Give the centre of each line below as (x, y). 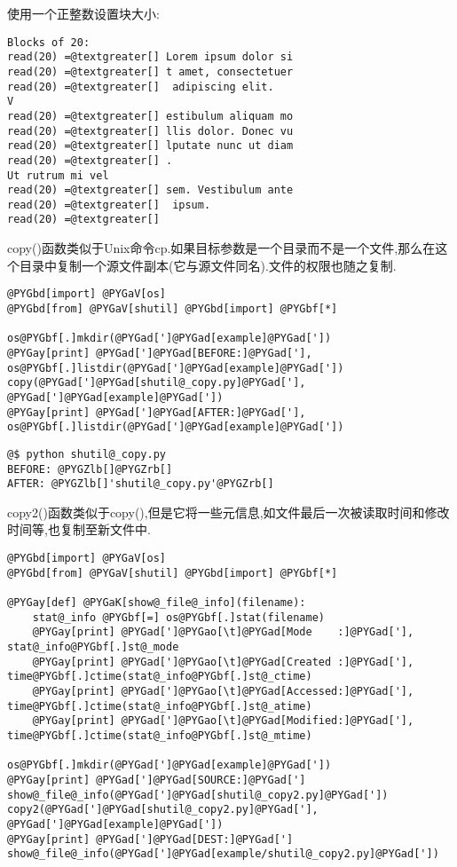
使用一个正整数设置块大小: (83, 13)
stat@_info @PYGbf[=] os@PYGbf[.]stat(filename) (178, 617)
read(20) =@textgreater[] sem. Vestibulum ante (150, 190)
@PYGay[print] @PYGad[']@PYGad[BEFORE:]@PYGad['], (160, 353)
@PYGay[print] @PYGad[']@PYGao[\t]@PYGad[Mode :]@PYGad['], (223, 632)
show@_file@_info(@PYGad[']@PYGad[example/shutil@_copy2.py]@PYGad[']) (223, 854)
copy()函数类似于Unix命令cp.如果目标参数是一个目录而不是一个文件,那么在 (221, 248)
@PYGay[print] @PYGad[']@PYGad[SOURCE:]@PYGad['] (157, 780)
